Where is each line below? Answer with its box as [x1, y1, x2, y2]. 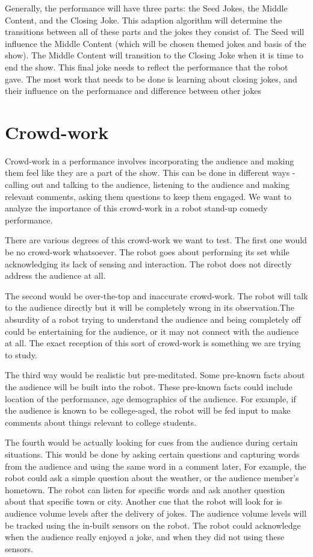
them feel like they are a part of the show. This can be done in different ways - [5, 166, 296, 179]
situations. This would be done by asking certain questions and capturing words [5, 447, 300, 460]
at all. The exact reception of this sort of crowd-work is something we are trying [5, 337, 301, 349]
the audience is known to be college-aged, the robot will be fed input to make [5, 404, 291, 417]
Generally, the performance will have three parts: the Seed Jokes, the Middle [5, 2, 288, 14]
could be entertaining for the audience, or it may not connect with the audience [5, 325, 299, 337]
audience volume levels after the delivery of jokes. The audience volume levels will [5, 506, 307, 519]
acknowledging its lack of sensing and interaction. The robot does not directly [5, 257, 292, 270]
